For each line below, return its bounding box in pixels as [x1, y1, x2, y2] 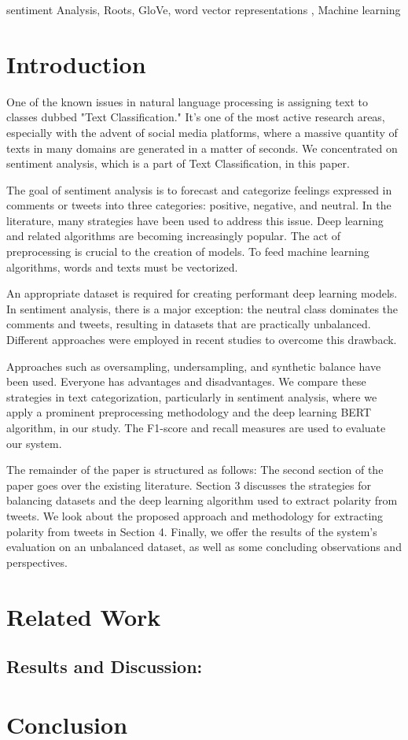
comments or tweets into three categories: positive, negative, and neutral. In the [6, 197, 391, 213]
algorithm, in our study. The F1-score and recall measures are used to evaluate [6, 420, 386, 435]
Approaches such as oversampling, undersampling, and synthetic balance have [6, 357, 381, 374]
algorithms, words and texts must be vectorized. [6, 258, 238, 275]
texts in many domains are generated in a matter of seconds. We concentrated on [6, 139, 398, 156]
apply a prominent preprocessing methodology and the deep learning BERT [6, 404, 372, 420]
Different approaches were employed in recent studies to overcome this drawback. [6, 331, 397, 348]
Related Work [6, 600, 161, 632]
